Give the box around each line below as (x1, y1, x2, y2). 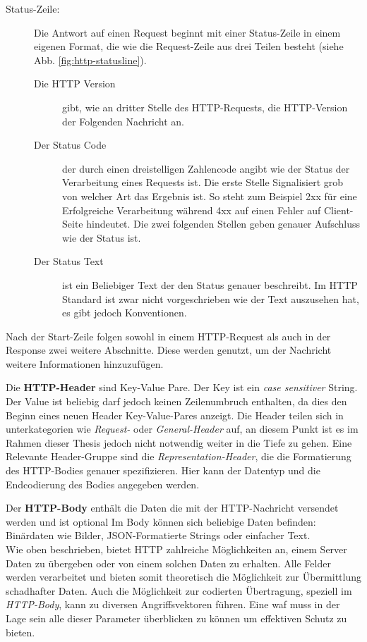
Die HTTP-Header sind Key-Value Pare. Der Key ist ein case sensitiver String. (6, 380, 358, 395)
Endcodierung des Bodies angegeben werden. (6, 476, 200, 491)
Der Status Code (34, 137, 107, 152)
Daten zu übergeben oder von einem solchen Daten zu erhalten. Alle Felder (6, 555, 331, 570)
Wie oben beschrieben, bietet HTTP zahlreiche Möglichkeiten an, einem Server (6, 542, 347, 556)
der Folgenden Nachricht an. (62, 113, 184, 128)
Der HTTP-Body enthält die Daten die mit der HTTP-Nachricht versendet (6, 500, 339, 515)
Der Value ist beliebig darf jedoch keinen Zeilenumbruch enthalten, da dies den (6, 394, 347, 409)
